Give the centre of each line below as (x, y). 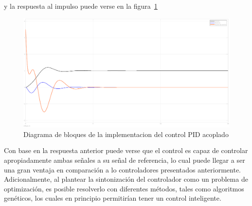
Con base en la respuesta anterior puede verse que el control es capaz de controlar (126, 150)
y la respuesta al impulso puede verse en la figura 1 (81, 6)
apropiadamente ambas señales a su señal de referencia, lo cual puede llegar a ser (125, 160)
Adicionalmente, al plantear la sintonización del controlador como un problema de (126, 179)
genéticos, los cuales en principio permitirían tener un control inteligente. (113, 198)
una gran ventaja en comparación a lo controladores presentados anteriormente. (123, 169)
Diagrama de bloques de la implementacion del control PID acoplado (126, 134)
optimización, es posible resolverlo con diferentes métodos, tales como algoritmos (124, 188)
